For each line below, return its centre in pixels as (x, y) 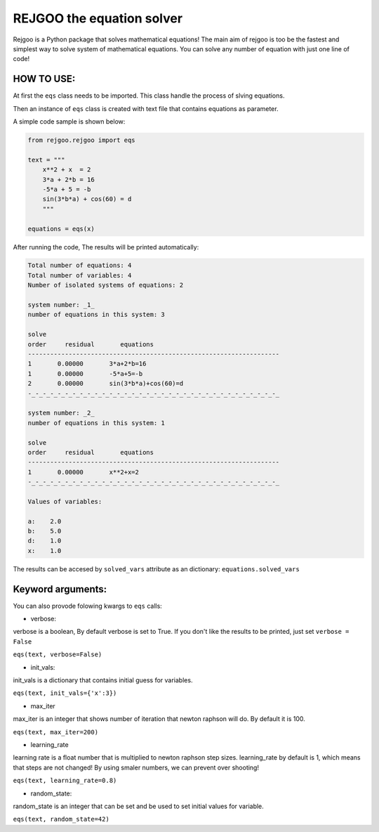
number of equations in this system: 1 (96, 423)
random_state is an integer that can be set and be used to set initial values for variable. (139, 806)
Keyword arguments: (60, 589)
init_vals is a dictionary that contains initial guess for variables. (103, 680)
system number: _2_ (61, 413)
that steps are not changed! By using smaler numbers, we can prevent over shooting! (136, 767)
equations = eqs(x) (61, 229)
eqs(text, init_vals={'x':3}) (65, 693)
